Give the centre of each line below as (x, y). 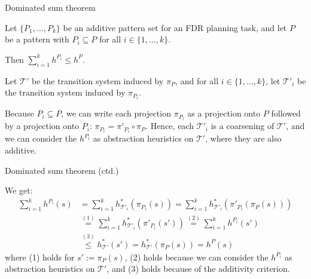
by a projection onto (42, 126)
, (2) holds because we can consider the (196, 257)
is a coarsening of (243, 126)
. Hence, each (170, 126)
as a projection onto (224, 113)
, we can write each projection (116, 113)
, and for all (197, 80)
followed (286, 113)
